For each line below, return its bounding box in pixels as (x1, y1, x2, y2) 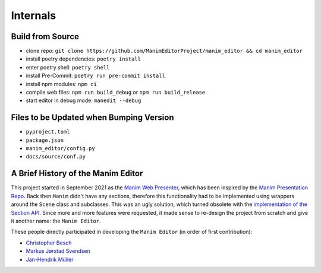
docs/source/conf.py (26, 153, 86, 160)
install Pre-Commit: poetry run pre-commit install (26, 72, 166, 80)
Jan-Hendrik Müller (26, 256, 74, 263)
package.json (26, 136, 64, 144)
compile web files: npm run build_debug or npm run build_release (26, 89, 206, 96)
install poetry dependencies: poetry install (26, 55, 141, 62)
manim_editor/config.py (26, 145, 95, 152)
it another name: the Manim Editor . (11, 217, 101, 224)
